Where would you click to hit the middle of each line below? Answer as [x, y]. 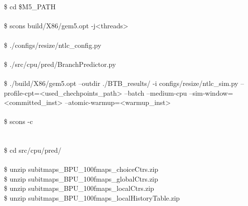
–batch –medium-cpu [155, 93]
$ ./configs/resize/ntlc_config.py [53, 45]
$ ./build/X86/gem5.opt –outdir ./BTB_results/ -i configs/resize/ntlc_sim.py [121, 83]
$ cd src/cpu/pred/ [33, 150]
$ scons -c [19, 121]
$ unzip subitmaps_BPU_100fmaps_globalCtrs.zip [81, 178]
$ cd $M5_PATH [30, 7]
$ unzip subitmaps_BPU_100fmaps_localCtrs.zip [79, 188]
